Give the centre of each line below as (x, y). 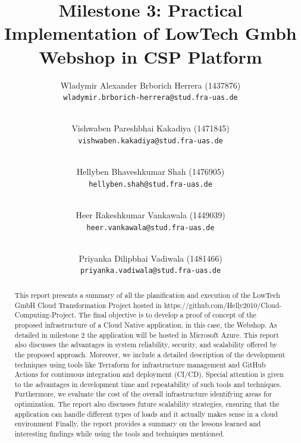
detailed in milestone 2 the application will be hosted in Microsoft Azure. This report (147, 334)
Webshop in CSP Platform (150, 56)
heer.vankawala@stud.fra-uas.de (150, 227)
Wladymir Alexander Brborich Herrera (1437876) (150, 85)
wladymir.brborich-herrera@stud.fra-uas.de (150, 98)
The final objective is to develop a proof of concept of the (167, 315)
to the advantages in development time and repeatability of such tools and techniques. (148, 384)
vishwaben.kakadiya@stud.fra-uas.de (150, 141)
